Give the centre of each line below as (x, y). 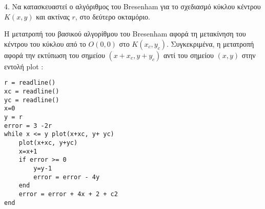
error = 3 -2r (28, 126)
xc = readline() (32, 92)
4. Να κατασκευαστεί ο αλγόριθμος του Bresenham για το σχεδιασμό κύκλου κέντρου (132, 6)
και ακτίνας (53, 16)
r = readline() (30, 83)
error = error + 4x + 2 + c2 (68, 194)
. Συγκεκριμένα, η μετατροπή (210, 43)
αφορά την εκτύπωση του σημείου (55, 55)
